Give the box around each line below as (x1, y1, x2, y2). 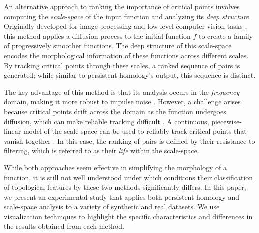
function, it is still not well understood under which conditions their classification (4, 172, 253, 182)
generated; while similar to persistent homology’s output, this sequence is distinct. (4, 70, 256, 80)
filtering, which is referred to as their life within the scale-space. (4, 145, 199, 156)
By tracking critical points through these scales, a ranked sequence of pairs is (4, 60, 240, 70)
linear (4, 126, 21, 136)
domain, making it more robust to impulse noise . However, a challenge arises (4, 96, 241, 107)
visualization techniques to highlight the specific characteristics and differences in (4, 211, 253, 221)
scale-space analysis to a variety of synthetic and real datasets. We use (4, 201, 220, 212)
